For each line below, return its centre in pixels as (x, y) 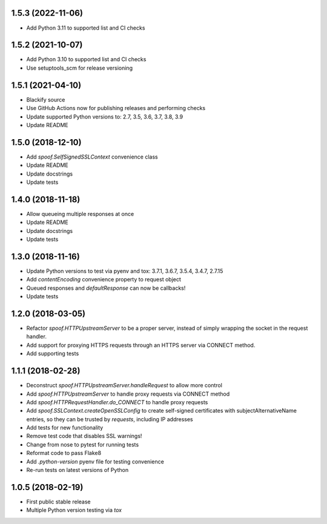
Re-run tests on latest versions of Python (78, 470)
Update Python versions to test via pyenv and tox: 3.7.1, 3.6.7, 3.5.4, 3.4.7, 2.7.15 (125, 271)
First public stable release (58, 502)
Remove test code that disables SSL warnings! (84, 436)
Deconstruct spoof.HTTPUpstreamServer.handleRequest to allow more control (124, 385)
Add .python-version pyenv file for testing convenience (95, 461)
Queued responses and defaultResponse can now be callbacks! (106, 288)
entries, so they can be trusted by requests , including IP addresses (110, 419)
